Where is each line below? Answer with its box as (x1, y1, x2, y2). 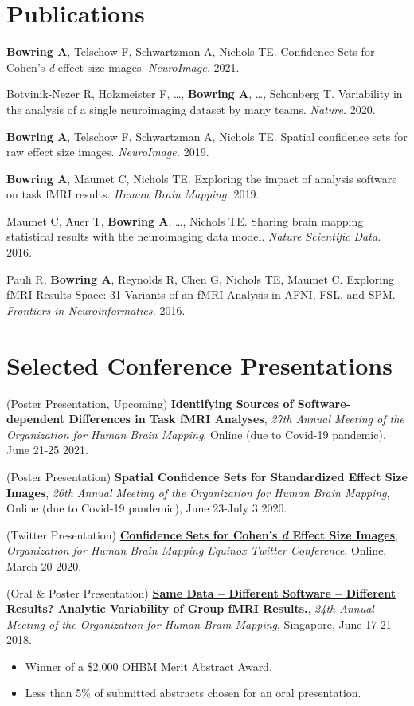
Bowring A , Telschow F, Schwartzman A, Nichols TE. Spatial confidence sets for (6, 127, 408, 144)
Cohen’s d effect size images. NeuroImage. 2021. (6, 58, 240, 75)
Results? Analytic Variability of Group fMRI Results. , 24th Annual (6, 600, 374, 617)
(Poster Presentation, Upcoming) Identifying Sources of (6, 394, 294, 411)
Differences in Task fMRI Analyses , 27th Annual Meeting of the (68, 410, 404, 427)
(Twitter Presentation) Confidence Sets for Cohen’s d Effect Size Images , (6, 526, 398, 543)
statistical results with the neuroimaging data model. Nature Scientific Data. (6, 228, 381, 245)
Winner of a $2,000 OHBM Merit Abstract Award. (25, 657, 272, 674)
